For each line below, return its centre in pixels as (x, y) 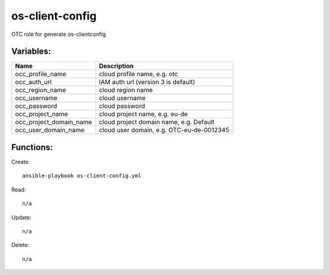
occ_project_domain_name (53, 122)
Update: (21, 217)
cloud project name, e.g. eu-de (143, 114)
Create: (21, 162)
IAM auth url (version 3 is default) (147, 82)
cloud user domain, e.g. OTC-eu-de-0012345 (164, 130)
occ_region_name (41, 90)
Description (116, 66)
